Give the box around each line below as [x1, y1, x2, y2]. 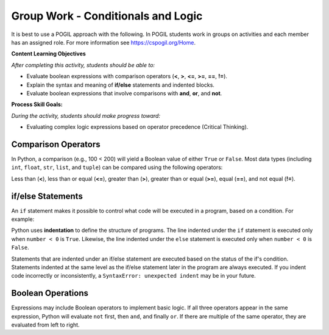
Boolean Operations [11, 288, 88, 298]
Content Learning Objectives [11, 50, 87, 57]
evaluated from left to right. [11, 321, 80, 329]
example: [11, 215, 35, 223]
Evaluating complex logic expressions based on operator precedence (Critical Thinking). [26, 123, 249, 131]
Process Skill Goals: [11, 101, 63, 108]
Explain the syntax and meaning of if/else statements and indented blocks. [26, 81, 214, 88]
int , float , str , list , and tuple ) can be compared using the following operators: [11, 164, 223, 171]
